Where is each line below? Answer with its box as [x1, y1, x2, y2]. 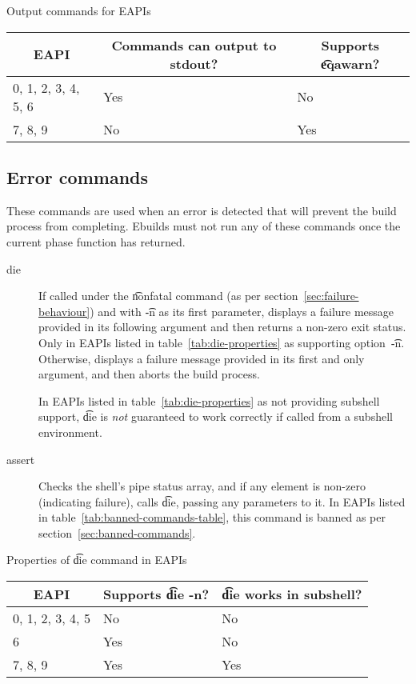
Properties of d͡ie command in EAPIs [6, 551, 187, 568]
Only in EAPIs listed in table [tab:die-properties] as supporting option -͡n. [38, 334, 405, 350]
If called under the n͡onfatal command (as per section [38, 287, 298, 304]
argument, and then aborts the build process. [38, 366, 260, 382]
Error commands [6, 164, 149, 189]
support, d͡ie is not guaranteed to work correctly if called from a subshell [38, 408, 393, 425]
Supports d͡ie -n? [102, 585, 210, 604]
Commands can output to [111, 35, 277, 54]
